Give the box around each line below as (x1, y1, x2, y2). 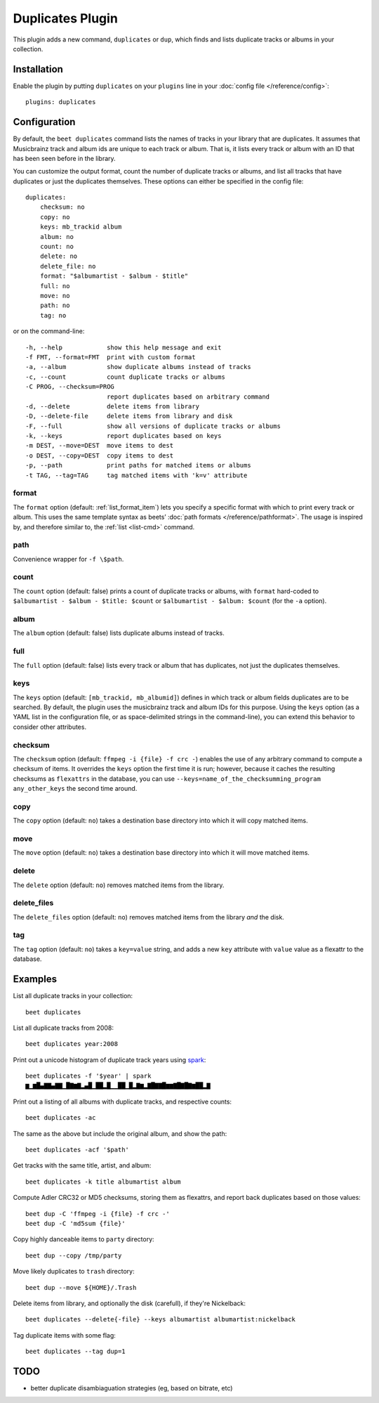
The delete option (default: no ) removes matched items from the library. (13, 881, 225, 889)
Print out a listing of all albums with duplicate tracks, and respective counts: (13, 1097, 232, 1106)
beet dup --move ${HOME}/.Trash (25, 1284, 137, 1291)
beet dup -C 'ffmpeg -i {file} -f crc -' (25, 1210, 170, 1217)
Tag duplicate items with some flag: (13, 1331, 116, 1339)
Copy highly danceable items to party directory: (13, 1235, 154, 1243)
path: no (39, 302, 70, 309)
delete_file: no (39, 262, 96, 270)
